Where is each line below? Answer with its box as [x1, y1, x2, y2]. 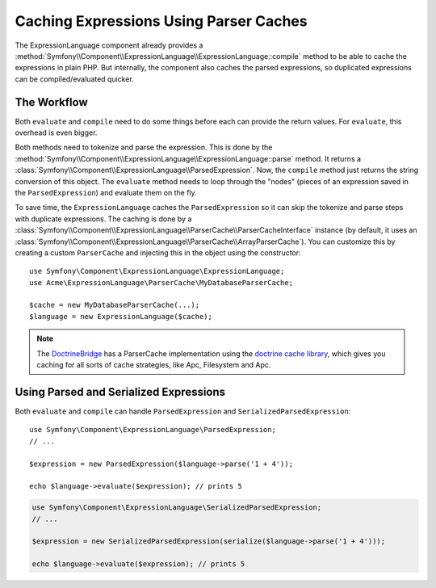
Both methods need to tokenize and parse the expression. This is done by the [15, 142, 273, 153]
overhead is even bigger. [15, 128, 98, 137]
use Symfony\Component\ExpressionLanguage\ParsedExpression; [29, 425, 276, 435]
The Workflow [15, 95, 88, 109]
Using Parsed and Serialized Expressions [15, 384, 226, 399]
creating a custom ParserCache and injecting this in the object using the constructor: [15, 247, 302, 258]
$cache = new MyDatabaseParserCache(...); [29, 300, 200, 310]
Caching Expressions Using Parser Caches [15, 12, 308, 30]
